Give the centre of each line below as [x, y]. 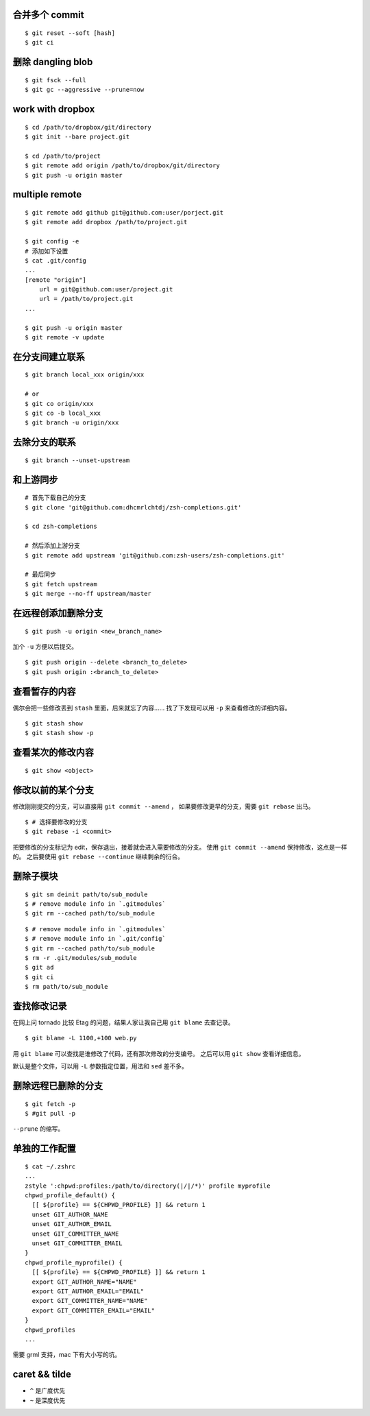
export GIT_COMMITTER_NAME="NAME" [90, 1301]
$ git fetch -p [50, 1104]
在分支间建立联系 [49, 357]
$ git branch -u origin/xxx [72, 423]
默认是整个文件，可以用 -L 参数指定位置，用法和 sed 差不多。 [100, 1066]
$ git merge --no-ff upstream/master [88, 594]
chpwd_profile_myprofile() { [74, 1262]
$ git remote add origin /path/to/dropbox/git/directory [123, 166]
